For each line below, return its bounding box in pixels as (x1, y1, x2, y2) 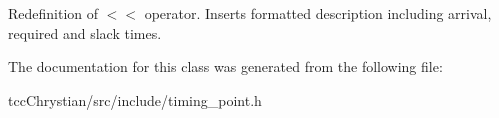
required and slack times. (8, 22, 162, 43)
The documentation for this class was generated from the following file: (8, 56, 443, 77)
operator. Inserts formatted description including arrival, (144, 3, 492, 23)
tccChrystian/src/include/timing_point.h (8, 89, 262, 110)
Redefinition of (8, 3, 99, 23)
